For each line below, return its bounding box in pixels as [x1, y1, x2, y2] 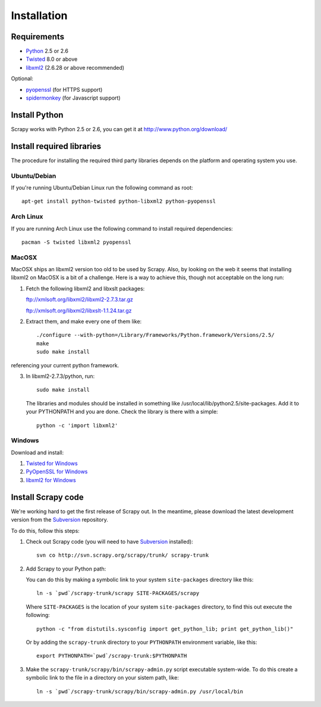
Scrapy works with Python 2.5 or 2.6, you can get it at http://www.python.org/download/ [11, 125, 228, 132]
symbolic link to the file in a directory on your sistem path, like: [26, 674, 180, 681]
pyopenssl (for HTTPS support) [26, 86, 103, 93]
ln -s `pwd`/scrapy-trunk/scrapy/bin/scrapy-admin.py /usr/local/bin [36, 688, 244, 694]
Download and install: [11, 449, 64, 456]
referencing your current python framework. [11, 361, 119, 369]
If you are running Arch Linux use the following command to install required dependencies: [11, 225, 233, 232]
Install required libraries [11, 141, 102, 151]
